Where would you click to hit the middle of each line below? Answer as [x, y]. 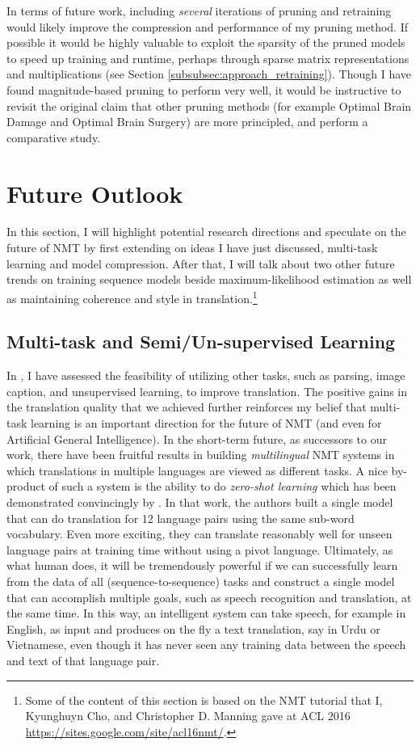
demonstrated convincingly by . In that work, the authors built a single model [200, 502]
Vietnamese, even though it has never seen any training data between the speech [206, 645]
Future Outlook [95, 193]
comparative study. [54, 137]
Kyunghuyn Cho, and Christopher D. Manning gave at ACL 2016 [188, 716]
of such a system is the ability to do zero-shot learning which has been [223, 486]
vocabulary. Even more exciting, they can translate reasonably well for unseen [199, 534]
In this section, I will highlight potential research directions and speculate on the [206, 232]
